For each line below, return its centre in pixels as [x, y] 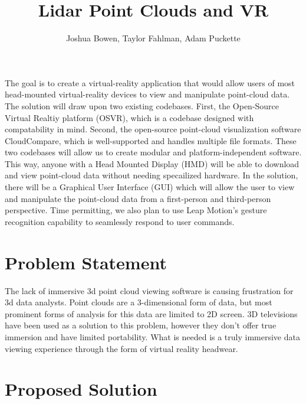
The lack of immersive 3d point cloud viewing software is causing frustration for [149, 290]
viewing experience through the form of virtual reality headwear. [121, 348]
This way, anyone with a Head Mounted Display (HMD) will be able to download [152, 163]
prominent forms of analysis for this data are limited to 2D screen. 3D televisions [151, 313]
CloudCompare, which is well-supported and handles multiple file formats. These [151, 140]
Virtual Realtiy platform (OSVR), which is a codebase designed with [129, 117]
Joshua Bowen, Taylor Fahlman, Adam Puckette [153, 38]
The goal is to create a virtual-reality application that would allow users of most [150, 82]
